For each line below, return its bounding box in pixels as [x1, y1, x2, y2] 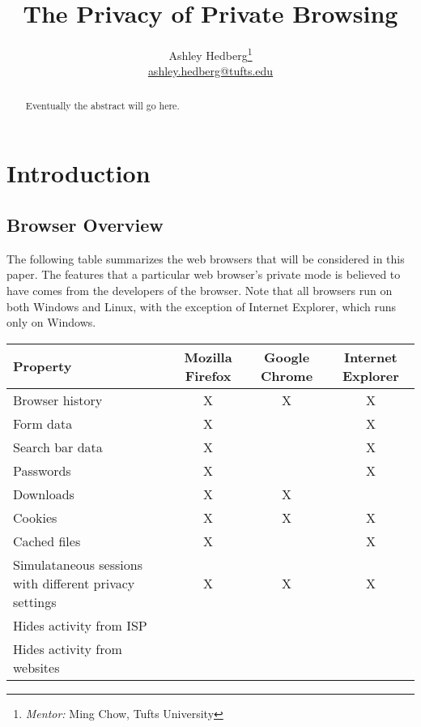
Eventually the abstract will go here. [25, 98, 180, 112]
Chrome [261, 366, 313, 385]
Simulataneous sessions [13, 554, 142, 574]
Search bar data [13, 437, 103, 456]
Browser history [13, 390, 103, 409]
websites [13, 657, 60, 677]
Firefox [185, 366, 232, 385]
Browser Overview [6, 212, 164, 237]
